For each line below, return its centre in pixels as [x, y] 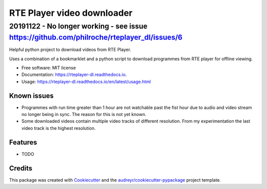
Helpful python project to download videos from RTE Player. [70, 50]
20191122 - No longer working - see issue [78, 26]
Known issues [31, 95]
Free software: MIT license [49, 68]
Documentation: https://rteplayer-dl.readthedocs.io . [74, 75]
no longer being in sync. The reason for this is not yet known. [84, 114]
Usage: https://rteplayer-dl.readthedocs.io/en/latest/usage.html [86, 81]
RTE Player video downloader [71, 13]
